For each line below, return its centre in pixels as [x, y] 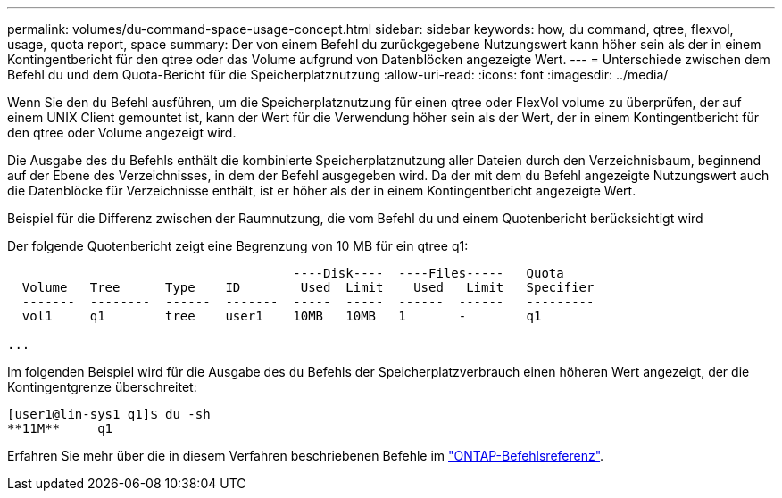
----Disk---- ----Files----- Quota [428, 273]
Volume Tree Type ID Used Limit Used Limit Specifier [308, 287]
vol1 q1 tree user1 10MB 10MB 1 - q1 [282, 316]
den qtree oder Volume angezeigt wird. [122, 133]
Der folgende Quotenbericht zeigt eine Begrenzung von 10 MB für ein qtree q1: [238, 246]
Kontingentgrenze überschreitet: [102, 387]
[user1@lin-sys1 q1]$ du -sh [109, 414]
